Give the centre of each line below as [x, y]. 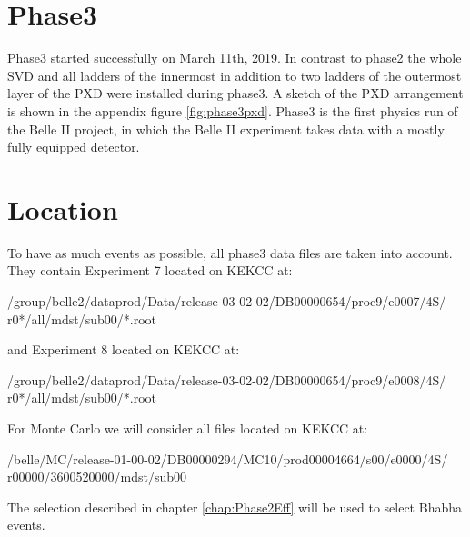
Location [63, 209]
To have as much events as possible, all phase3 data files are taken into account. [230, 252]
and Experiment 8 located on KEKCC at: [124, 349]
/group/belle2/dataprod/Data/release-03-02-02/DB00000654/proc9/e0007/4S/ [227, 301]
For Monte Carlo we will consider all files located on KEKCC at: [188, 428]
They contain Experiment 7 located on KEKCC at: [150, 270]
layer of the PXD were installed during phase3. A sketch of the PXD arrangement [235, 93]
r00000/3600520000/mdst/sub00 [97, 477]
